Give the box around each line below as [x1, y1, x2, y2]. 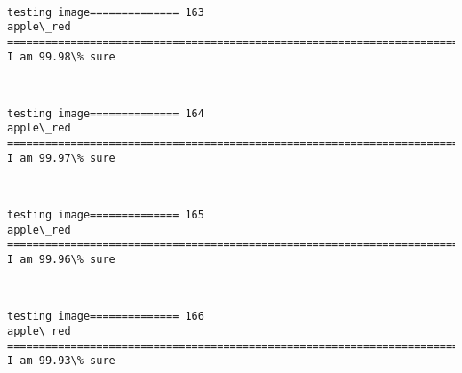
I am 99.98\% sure [7, 50, 115, 63]
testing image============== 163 [7, 5, 204, 19]
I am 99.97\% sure [7, 151, 115, 164]
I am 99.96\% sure [7, 253, 115, 266]
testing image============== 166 [7, 310, 204, 323]
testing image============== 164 [7, 107, 204, 120]
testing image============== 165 [7, 209, 204, 222]
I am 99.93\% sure [7, 354, 115, 368]
